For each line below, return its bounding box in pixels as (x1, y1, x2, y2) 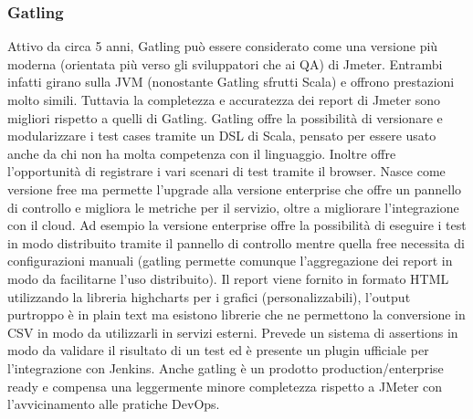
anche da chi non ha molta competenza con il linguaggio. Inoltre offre (7, 143, 396, 162)
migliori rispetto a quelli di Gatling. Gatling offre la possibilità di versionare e (7, 108, 443, 127)
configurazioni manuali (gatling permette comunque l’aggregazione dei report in (7, 251, 453, 270)
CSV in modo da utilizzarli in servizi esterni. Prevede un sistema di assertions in (7, 322, 458, 341)
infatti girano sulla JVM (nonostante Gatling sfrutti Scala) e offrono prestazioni (7, 72, 455, 91)
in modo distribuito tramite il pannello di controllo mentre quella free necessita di (7, 233, 465, 252)
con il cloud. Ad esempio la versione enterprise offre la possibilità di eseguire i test (7, 215, 467, 235)
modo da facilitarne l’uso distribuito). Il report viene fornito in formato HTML (7, 268, 449, 288)
